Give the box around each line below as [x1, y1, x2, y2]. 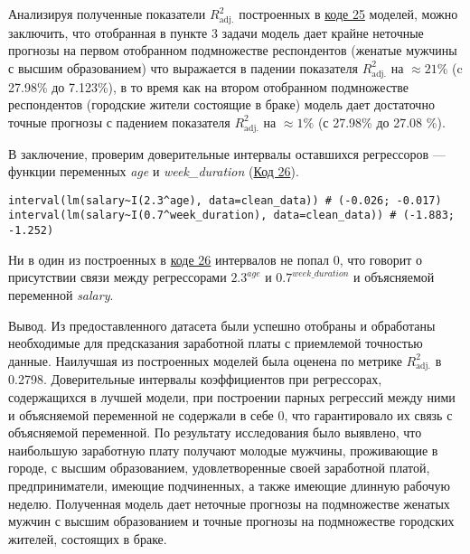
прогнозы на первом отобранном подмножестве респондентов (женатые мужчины [8, 41, 457, 60]
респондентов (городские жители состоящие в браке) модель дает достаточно [8, 95, 435, 114]
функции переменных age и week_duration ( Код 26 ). [8, 162, 299, 181]
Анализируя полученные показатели [8, 5, 206, 23]
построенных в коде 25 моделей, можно [239, 5, 458, 23]
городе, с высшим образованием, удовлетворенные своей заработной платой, [8, 458, 430, 477]
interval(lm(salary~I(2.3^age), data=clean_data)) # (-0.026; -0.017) [8, 193, 442, 207]
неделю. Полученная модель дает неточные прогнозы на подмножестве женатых [8, 493, 450, 512]
